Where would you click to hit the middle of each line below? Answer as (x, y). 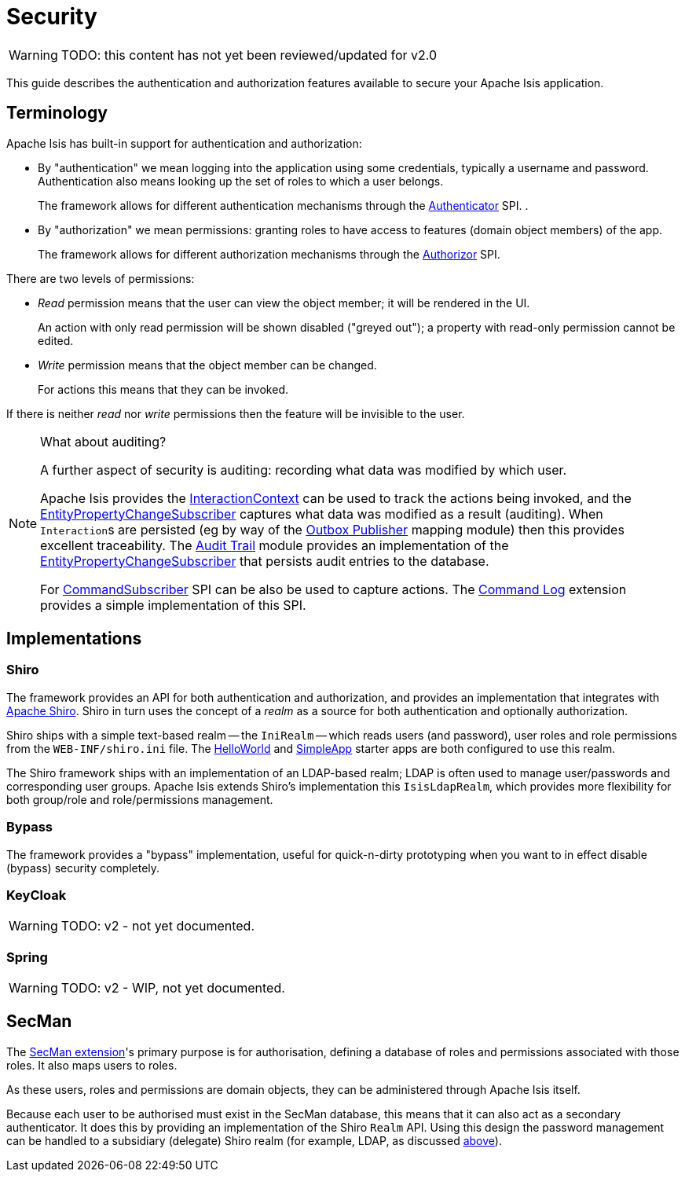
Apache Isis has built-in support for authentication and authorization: (184, 143)
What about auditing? (103, 441)
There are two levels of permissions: (101, 278)
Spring (27, 957)
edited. (56, 340)
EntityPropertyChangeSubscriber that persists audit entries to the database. (265, 561)
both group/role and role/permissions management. (140, 799)
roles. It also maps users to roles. (92, 1065)
